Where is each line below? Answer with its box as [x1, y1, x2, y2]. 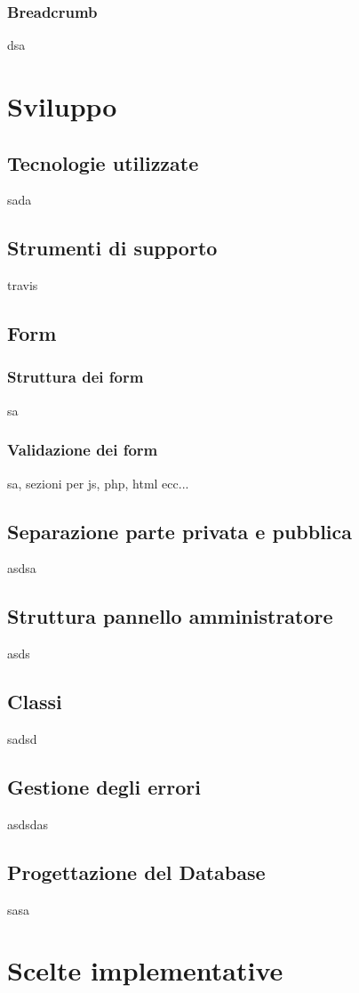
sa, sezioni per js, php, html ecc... [7, 473, 189, 492]
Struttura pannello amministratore [7, 602, 333, 630]
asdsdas [7, 814, 49, 833]
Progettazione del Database [7, 858, 266, 885]
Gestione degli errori [7, 772, 201, 800]
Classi [7, 688, 62, 715]
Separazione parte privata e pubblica [7, 517, 353, 545]
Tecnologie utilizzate [7, 149, 199, 176]
